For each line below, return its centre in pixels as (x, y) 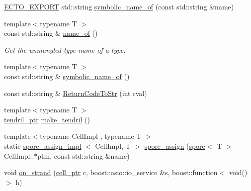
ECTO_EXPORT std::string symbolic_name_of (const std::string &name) (119, 6)
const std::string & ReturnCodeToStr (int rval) (76, 93)
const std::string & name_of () (51, 33)
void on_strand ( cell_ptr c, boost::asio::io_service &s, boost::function (111, 172)
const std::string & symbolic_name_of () (67, 76)
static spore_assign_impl (43, 145)
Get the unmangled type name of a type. (65, 49)
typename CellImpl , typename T (91, 136)
